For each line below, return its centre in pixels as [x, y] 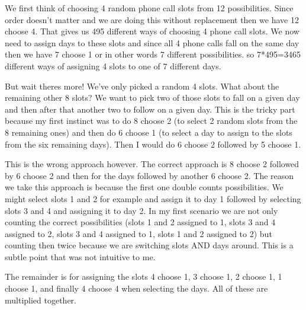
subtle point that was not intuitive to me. [80, 256]
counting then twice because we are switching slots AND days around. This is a [149, 245]
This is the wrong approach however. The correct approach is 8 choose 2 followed [152, 164]
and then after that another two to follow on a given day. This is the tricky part [150, 109]
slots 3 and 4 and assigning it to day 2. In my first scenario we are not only [141, 210]
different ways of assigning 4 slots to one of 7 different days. [113, 65]
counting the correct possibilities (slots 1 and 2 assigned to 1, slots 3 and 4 [140, 222]
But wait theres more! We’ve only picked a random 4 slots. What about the [142, 86]
